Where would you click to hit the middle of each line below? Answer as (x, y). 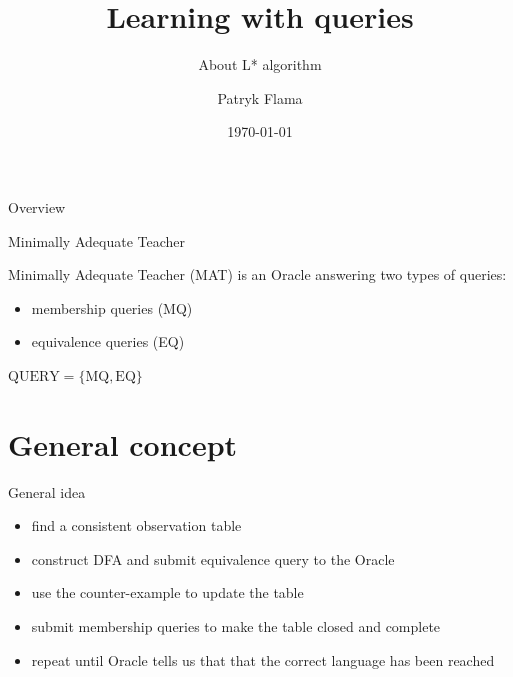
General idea (47, 491)
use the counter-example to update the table (167, 592)
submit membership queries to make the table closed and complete (236, 625)
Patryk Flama (260, 97)
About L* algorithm (260, 64)
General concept (123, 443)
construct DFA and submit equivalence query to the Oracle (213, 558)
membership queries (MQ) (112, 307)
